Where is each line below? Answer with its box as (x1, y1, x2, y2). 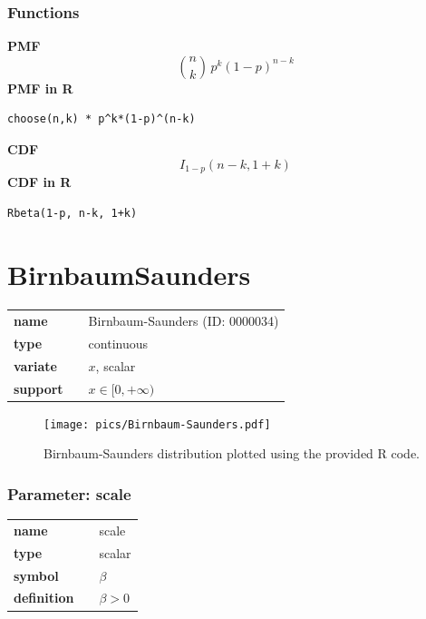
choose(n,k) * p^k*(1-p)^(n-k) (7, 113, 196, 126)
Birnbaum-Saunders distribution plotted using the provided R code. (44, 444, 421, 463)
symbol (14, 565, 59, 585)
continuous (88, 333, 149, 352)
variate (14, 356, 57, 375)
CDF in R (7, 172, 72, 192)
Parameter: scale (7, 482, 131, 505)
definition (14, 588, 74, 607)
